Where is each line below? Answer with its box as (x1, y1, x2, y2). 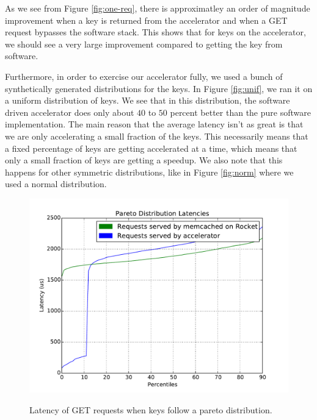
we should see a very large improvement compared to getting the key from (5, 37, 283, 50)
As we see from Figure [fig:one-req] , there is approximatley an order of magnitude (5, 2, 310, 14)
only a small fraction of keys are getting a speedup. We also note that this (5, 154, 283, 166)
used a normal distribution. (5, 177, 107, 190)
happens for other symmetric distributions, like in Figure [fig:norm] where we (5, 165, 294, 178)
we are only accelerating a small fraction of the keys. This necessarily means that (5, 129, 308, 142)
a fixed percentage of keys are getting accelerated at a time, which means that (5, 141, 297, 154)
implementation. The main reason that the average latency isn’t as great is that (5, 118, 304, 130)
